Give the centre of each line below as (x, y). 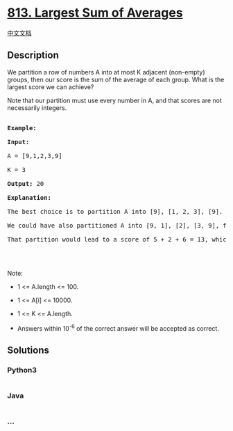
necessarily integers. (37, 108)
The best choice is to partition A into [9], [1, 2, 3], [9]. (115, 211)
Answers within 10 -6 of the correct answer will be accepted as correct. (118, 327)
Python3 (22, 370)
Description (33, 55)
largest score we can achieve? (51, 87)
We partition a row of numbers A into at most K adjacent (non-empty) (106, 72)
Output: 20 (26, 183)
